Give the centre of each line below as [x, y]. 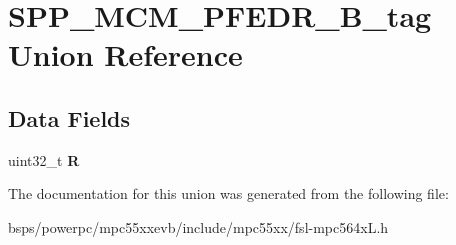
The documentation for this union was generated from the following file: [228, 193]
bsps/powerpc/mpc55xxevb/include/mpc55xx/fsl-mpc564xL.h [198, 226]
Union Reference [125, 54]
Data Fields [69, 117]
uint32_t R [44, 159]
